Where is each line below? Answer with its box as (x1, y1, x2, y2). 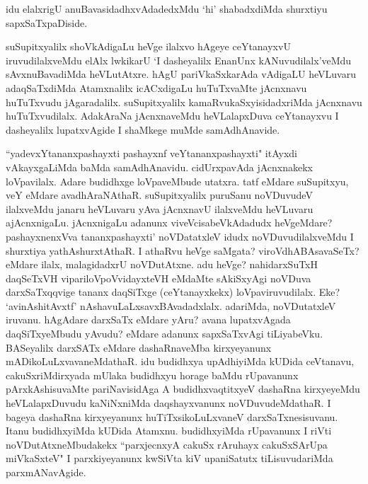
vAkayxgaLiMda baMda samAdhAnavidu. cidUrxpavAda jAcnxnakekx (6, 159, 313, 174)
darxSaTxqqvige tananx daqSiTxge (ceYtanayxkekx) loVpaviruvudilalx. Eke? (6, 284, 340, 299)
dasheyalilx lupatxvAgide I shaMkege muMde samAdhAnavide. (6, 122, 280, 137)
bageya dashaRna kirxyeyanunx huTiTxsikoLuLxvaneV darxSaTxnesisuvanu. (6, 409, 338, 424)
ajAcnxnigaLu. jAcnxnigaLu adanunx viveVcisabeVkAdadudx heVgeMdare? (6, 215, 333, 230)
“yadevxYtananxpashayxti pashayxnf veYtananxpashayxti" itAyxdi (6, 146, 297, 161)
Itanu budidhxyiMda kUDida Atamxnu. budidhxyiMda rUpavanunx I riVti (6, 423, 332, 438)
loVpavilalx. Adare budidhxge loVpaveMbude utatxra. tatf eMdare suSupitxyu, (6, 173, 349, 188)
